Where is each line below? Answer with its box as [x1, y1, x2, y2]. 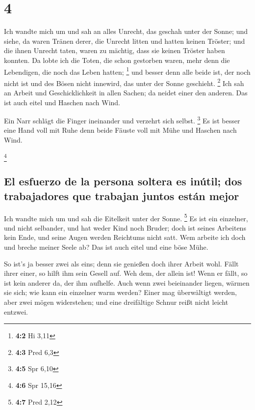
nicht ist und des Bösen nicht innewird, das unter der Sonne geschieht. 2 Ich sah [4, 76, 244, 88]
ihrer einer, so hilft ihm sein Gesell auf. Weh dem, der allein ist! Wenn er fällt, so [4, 268, 248, 278]
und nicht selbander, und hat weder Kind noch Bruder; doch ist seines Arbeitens [4, 222, 246, 233]
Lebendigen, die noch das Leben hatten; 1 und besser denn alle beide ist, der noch [4, 65, 251, 77]
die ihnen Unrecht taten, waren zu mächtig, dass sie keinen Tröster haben [4, 45, 225, 56]
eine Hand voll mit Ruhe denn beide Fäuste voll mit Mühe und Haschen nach [4, 125, 237, 135]
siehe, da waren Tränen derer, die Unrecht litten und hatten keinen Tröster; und [4, 35, 245, 46]
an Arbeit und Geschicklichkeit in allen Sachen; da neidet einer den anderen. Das [4, 88, 248, 97]
